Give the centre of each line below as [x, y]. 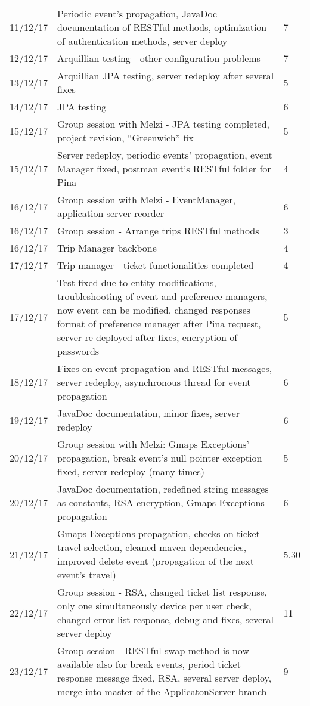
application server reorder [111, 213]
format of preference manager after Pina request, [159, 323]
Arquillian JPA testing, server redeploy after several [166, 75]
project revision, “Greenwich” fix [125, 137]
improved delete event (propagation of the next [156, 561]
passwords [78, 351]
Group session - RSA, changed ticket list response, [162, 592]
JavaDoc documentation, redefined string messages [163, 489]
